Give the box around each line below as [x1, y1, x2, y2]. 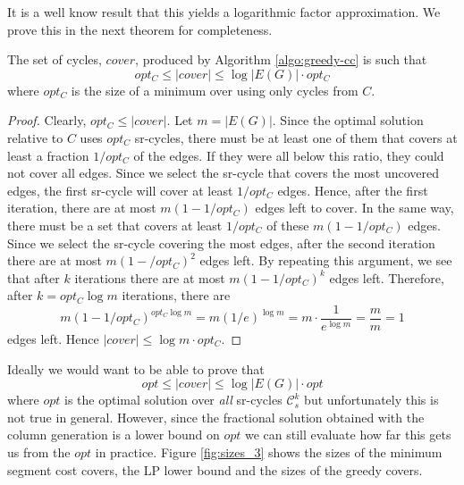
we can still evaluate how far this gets [245, 425, 451, 444]
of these [266, 215, 309, 234]
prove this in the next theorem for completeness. [7, 20, 273, 38]
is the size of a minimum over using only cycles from [71, 80, 359, 99]
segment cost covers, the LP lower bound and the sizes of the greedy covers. [7, 460, 423, 479]
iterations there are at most [74, 268, 225, 287]
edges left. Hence [7, 329, 99, 347]
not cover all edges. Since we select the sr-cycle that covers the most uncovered [7, 163, 440, 182]
